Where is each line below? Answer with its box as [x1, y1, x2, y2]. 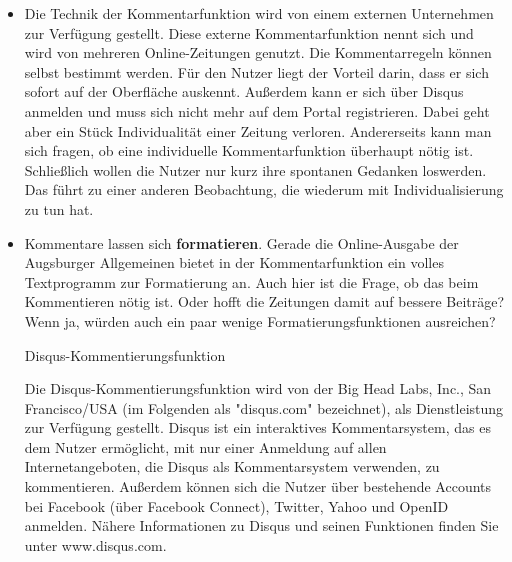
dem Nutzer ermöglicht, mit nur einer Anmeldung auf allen [24, 436, 387, 457]
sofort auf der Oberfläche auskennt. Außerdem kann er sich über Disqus [24, 81, 464, 102]
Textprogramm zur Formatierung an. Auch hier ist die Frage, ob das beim [24, 271, 479, 292]
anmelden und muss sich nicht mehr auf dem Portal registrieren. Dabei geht [24, 100, 490, 121]
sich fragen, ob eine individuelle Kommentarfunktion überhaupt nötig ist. [24, 140, 474, 161]
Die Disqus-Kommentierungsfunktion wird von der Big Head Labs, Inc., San [24, 378, 492, 399]
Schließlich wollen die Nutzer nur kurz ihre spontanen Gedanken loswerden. [24, 159, 487, 180]
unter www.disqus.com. [24, 534, 167, 555]
